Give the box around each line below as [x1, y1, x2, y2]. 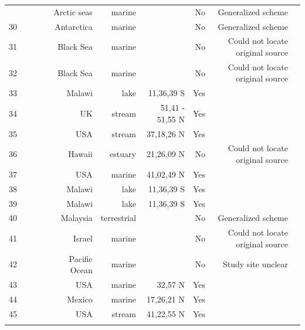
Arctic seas [53, 5, 93, 18]
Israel [73, 232, 93, 244]
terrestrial [100, 212, 136, 224]
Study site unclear [223, 258, 288, 270]
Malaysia [60, 212, 93, 224]
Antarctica [55, 20, 93, 32]
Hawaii [68, 148, 93, 160]
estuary [110, 148, 136, 160]
